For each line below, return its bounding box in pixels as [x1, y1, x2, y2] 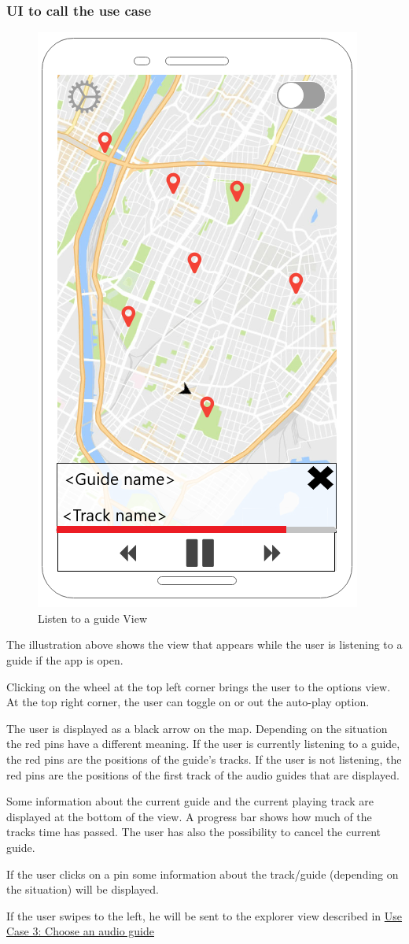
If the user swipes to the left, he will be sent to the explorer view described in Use [6, 907, 403, 924]
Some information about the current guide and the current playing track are [6, 793, 374, 809]
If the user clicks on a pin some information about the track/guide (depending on [6, 865, 399, 882]
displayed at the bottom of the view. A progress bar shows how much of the [6, 808, 372, 824]
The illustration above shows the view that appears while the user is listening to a [6, 636, 403, 653]
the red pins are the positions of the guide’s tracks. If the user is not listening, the [6, 750, 402, 767]
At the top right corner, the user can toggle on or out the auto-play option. [6, 694, 370, 710]
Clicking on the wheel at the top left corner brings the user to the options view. [6, 678, 391, 694]
